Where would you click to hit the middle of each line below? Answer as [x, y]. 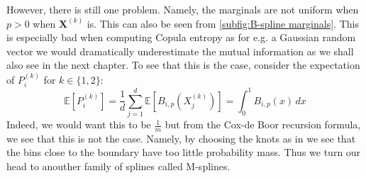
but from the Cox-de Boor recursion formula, [263, 124]
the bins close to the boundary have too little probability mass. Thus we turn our [184, 152]
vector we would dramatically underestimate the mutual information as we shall [180, 51]
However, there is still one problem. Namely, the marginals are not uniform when [183, 9]
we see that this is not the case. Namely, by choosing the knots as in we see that [181, 138]
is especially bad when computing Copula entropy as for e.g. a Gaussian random [181, 37]
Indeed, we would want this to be [79, 124]
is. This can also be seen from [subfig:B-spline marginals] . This [223, 23]
